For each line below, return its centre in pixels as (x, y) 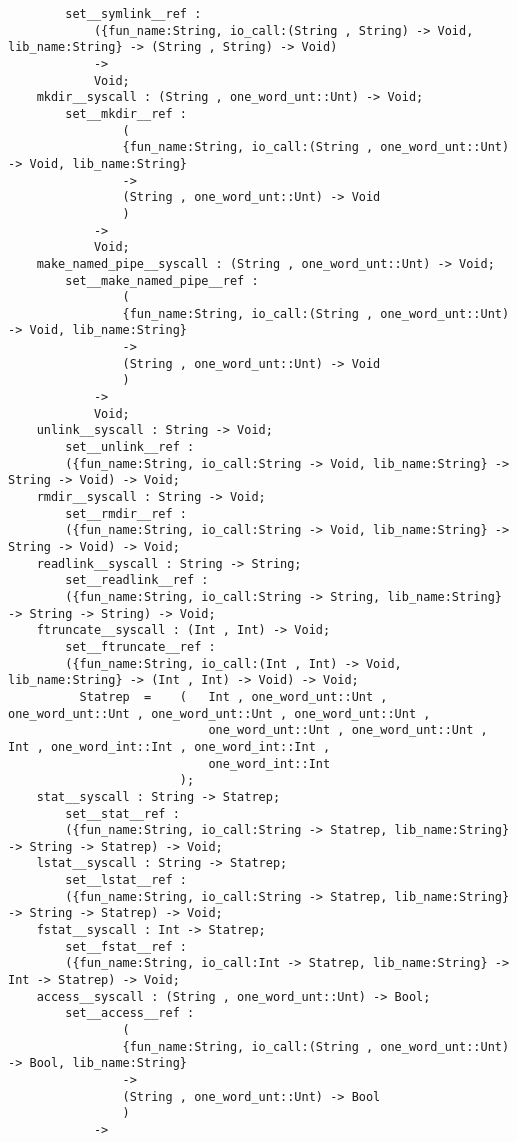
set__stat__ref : (122, 813)
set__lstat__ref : (126, 880)
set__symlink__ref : (133, 14)
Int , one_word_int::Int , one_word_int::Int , (169, 746)
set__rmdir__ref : (126, 513)
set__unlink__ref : (130, 447)
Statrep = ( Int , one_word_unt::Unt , (233, 696)
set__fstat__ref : (126, 946)
